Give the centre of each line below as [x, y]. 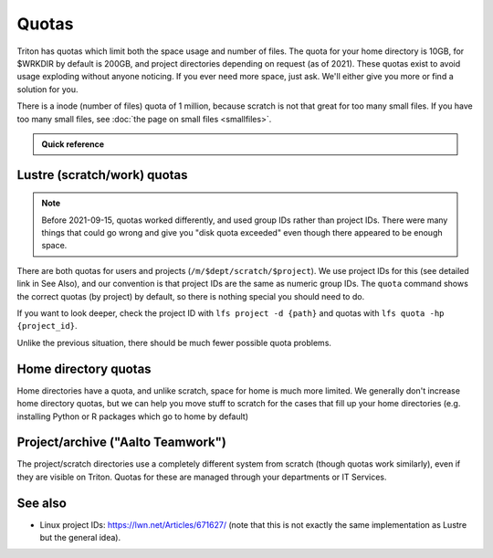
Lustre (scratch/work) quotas [102, 175]
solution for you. [47, 89]
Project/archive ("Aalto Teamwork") [122, 442]
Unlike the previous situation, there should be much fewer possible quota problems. [174, 342]
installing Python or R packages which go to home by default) [133, 416]
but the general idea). [80, 538]
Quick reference [73, 144]
